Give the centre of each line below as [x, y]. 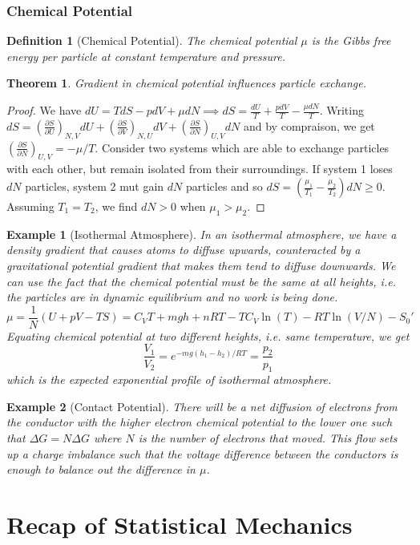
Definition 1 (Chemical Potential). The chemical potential [152, 40]
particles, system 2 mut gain [95, 186]
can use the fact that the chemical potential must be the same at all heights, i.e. [201, 281]
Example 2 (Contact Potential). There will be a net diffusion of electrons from [202, 406]
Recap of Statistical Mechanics [180, 525]
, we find [116, 206]
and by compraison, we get [309, 125]
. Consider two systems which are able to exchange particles [242, 147]
